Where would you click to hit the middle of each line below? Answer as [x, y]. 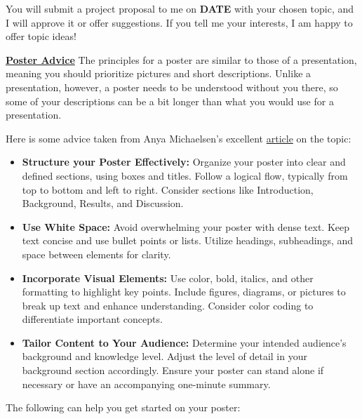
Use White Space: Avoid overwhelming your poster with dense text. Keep [186, 226]
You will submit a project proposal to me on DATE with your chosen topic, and [180, 8]
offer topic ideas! [41, 36]
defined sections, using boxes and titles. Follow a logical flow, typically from [185, 175]
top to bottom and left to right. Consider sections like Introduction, [168, 189]
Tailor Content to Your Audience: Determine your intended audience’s [184, 342]
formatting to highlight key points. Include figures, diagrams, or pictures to [184, 292]
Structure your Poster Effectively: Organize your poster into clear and [184, 162]
